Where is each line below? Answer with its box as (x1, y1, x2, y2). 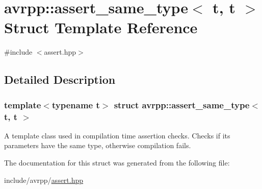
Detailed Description (4, 72, 116, 87)
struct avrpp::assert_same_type (114, 98, 250, 111)
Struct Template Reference (4, 17, 198, 38)
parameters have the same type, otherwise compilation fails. (4, 140, 191, 151)
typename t (51, 98, 100, 111)
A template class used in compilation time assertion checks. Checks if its (4, 130, 230, 140)
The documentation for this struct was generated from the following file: (4, 157, 230, 168)
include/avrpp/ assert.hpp (4, 174, 84, 185)
